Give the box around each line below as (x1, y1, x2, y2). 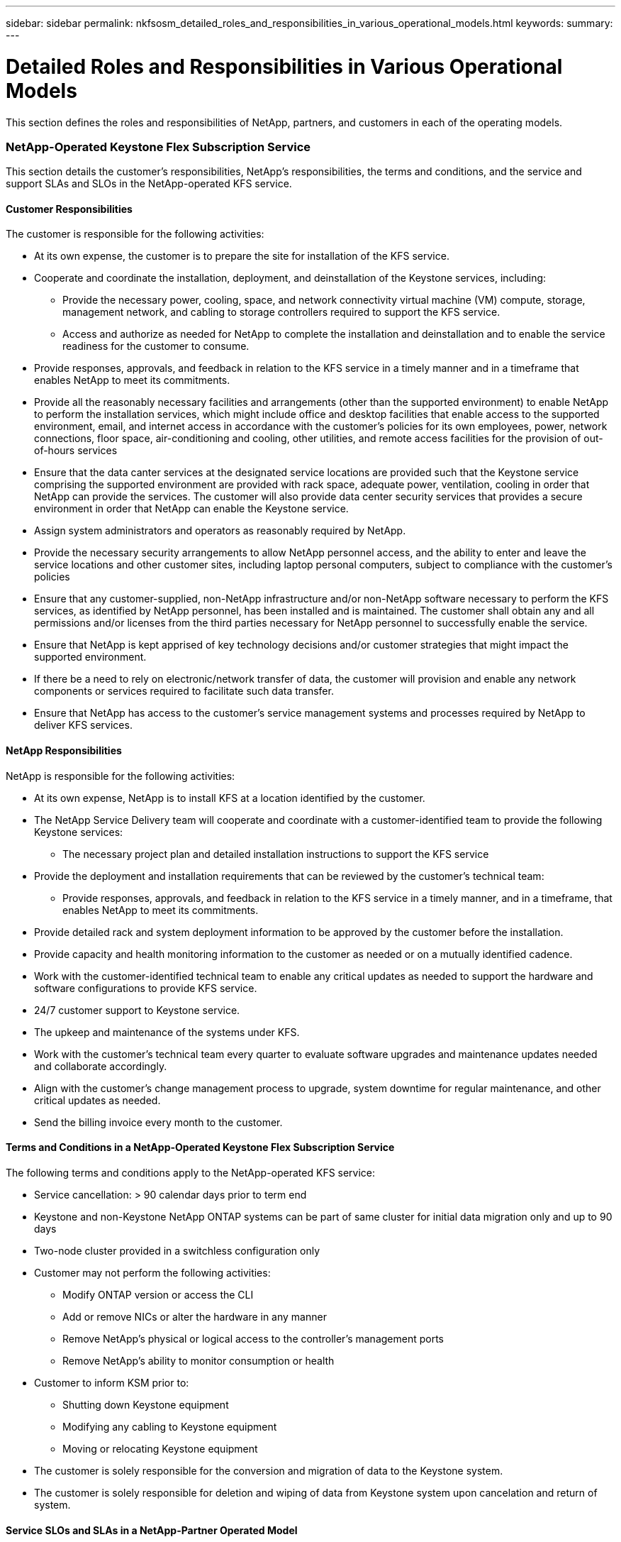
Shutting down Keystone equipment (62, 1398, 229, 1411)
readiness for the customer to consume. (62, 340, 250, 353)
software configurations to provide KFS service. (34, 981, 257, 994)
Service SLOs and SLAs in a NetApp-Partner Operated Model (6, 1524, 298, 1536)
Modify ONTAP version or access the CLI (62, 1288, 254, 1301)
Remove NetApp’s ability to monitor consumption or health (62, 1354, 335, 1367)
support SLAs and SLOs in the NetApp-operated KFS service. (6, 177, 292, 190)
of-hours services (34, 444, 118, 457)
